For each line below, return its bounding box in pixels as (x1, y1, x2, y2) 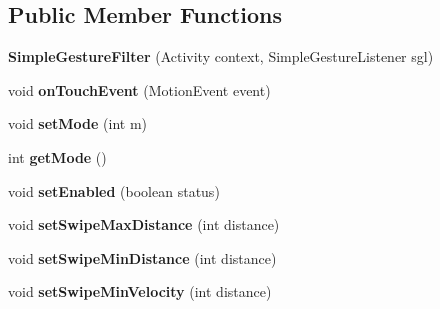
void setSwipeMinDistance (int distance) (8, 247, 277, 268)
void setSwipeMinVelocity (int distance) (8, 281, 272, 302)
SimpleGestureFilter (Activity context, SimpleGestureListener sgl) (8, 46, 434, 67)
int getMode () (8, 146, 107, 167)
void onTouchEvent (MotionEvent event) (8, 79, 271, 100)
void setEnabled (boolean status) (8, 180, 220, 201)
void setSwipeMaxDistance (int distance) (8, 214, 280, 235)
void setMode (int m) (8, 113, 148, 134)
